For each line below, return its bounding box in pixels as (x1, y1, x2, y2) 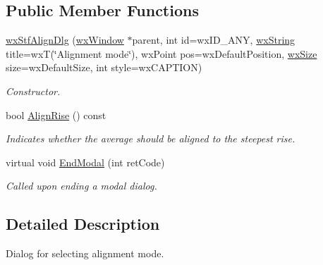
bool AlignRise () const (6, 107, 106, 122)
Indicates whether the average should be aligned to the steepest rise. (6, 131, 295, 146)
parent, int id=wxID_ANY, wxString (132, 32, 295, 47)
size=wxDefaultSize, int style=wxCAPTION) (6, 60, 202, 75)
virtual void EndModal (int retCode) (6, 154, 165, 169)
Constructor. (6, 83, 61, 98)
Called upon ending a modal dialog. (6, 178, 157, 193)
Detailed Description (6, 213, 160, 235)
